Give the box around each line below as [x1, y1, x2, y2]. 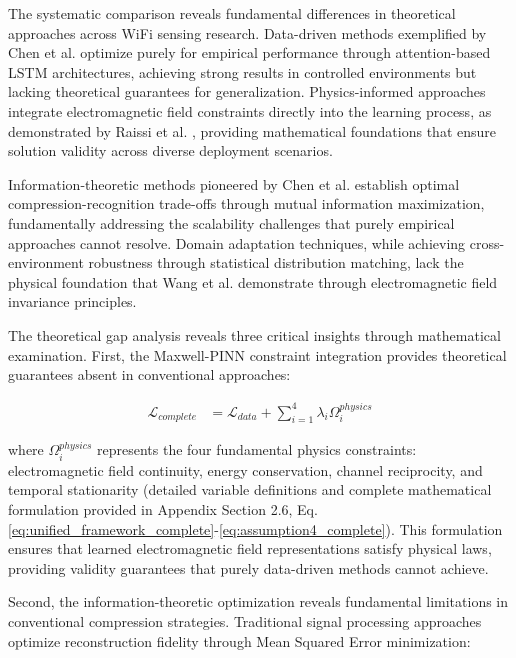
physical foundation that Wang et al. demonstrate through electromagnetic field [8, 271, 498, 292]
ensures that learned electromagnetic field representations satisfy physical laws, [8, 538, 492, 559]
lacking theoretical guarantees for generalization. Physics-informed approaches [8, 81, 486, 102]
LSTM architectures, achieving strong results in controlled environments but [8, 61, 477, 82]
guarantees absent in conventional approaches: [8, 364, 291, 385]
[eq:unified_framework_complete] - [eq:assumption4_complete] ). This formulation [8, 518, 503, 539]
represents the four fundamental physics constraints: [97, 439, 417, 460]
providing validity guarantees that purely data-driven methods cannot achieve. [8, 557, 489, 578]
